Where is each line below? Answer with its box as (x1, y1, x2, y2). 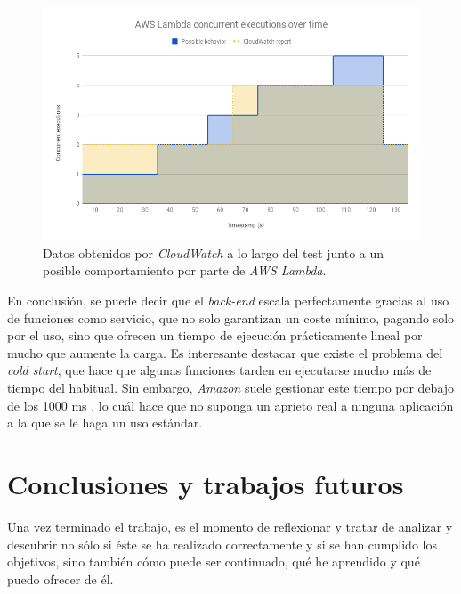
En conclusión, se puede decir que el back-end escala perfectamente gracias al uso (7, 291, 449, 310)
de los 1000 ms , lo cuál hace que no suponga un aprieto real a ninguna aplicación (7, 395, 454, 414)
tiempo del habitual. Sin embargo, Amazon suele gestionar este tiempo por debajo (7, 378, 455, 396)
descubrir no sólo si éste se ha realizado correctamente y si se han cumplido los (7, 534, 437, 553)
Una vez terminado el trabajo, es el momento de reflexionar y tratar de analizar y (7, 517, 453, 535)
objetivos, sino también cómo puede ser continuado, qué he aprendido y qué (7, 552, 420, 571)
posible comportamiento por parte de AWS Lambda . (43, 261, 327, 280)
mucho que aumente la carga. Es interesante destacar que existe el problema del (7, 343, 443, 362)
